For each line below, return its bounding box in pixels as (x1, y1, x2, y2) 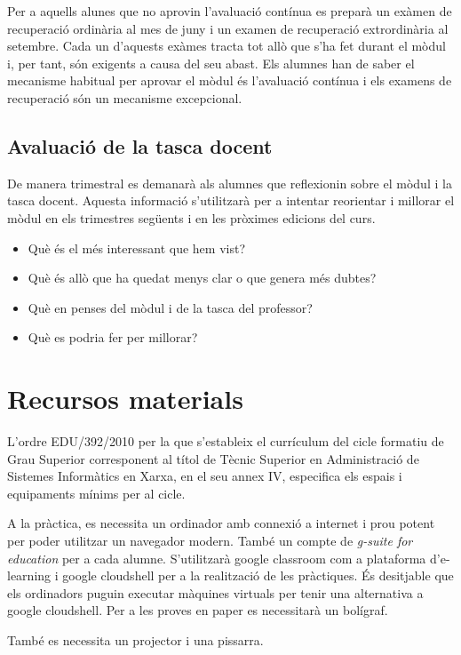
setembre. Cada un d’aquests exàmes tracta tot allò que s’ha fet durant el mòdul (7, 36, 446, 55)
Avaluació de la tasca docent (7, 132, 273, 159)
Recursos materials (7, 380, 243, 417)
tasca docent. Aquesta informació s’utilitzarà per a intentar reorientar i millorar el (7, 191, 455, 210)
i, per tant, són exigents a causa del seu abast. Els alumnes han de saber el (7, 53, 415, 72)
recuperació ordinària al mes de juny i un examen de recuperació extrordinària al (7, 19, 449, 37)
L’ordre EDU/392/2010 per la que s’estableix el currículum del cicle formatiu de (7, 432, 444, 451)
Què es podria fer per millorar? (28, 328, 198, 347)
